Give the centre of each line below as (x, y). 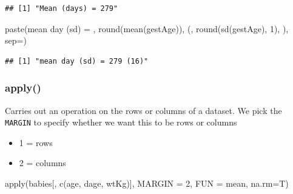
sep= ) (16, 40)
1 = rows (36, 142)
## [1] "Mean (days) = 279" (62, 8)
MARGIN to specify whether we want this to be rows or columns (121, 122)
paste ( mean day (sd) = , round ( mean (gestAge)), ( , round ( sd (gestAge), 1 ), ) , (147, 28)
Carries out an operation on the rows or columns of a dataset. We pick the (143, 110)
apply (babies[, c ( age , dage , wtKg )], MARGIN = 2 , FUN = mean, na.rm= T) (147, 183)
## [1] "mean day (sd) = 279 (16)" (77, 61)
